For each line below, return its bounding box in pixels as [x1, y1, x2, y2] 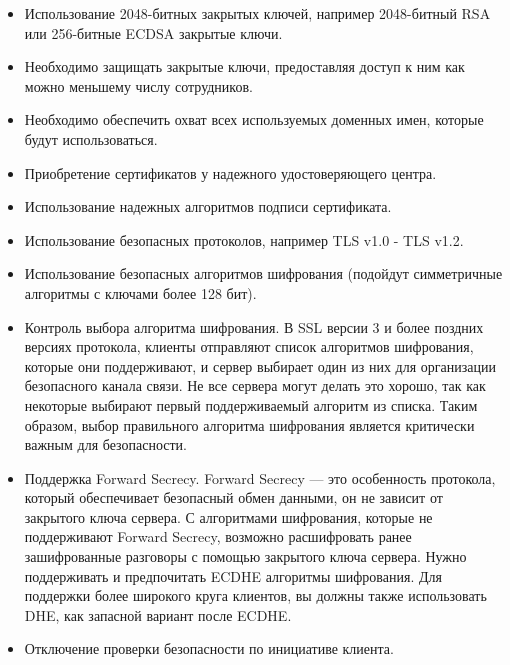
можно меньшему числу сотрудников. [24, 75, 253, 96]
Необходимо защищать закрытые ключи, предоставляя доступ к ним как [24, 56, 465, 77]
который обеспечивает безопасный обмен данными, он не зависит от [24, 487, 443, 508]
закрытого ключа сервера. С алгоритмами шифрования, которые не [24, 506, 433, 527]
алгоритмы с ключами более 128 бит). [24, 282, 257, 303]
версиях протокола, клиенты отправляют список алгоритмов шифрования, [24, 336, 474, 357]
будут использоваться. [24, 128, 158, 149]
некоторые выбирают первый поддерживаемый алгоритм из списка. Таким [24, 394, 478, 415]
